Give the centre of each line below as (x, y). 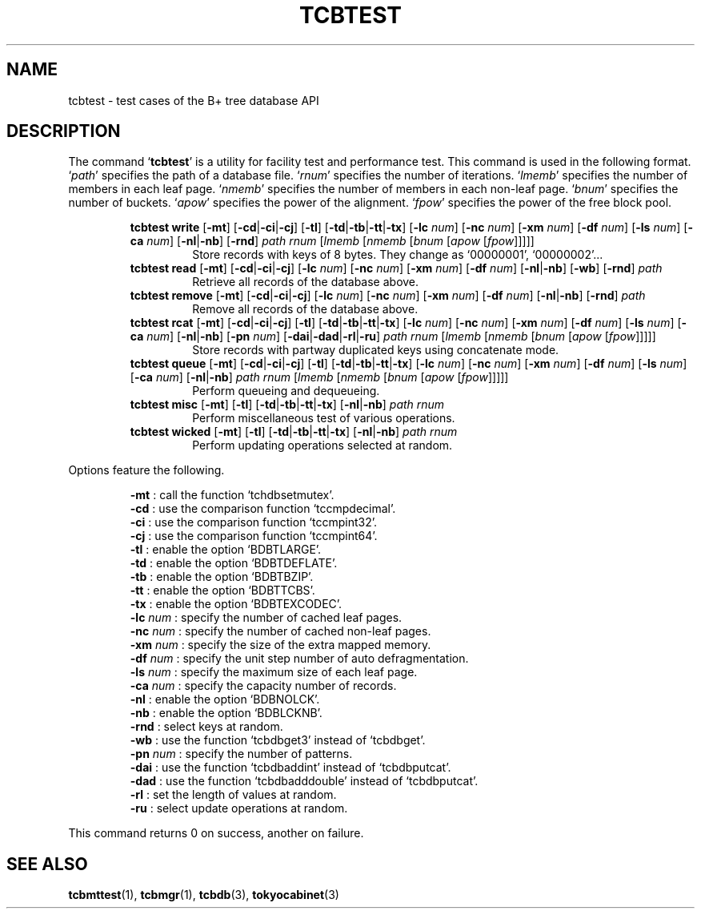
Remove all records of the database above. (305, 309)
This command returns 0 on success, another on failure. (216, 833)
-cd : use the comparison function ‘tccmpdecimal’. (263, 509)
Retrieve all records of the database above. (306, 282)
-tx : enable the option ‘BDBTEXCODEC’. (236, 604)
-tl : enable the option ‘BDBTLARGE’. (226, 550)
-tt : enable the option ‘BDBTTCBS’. (222, 591)
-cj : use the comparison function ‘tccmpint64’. (254, 536)
